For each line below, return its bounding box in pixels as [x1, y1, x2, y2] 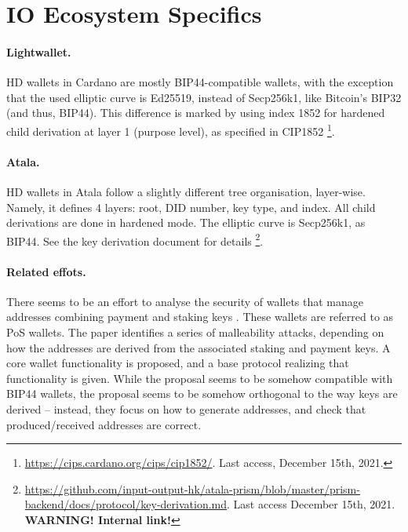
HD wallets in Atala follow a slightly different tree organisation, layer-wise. [6, 184, 366, 199]
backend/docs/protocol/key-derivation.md [24, 496, 228, 512]
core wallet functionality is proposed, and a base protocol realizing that [6, 355, 349, 371]
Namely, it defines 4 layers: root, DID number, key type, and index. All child [6, 199, 376, 215]
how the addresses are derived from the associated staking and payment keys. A [6, 339, 391, 355]
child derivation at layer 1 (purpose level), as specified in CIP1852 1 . [6, 120, 335, 139]
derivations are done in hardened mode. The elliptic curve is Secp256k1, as [6, 214, 366, 231]
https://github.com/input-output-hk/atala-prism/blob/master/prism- [24, 480, 360, 497]
